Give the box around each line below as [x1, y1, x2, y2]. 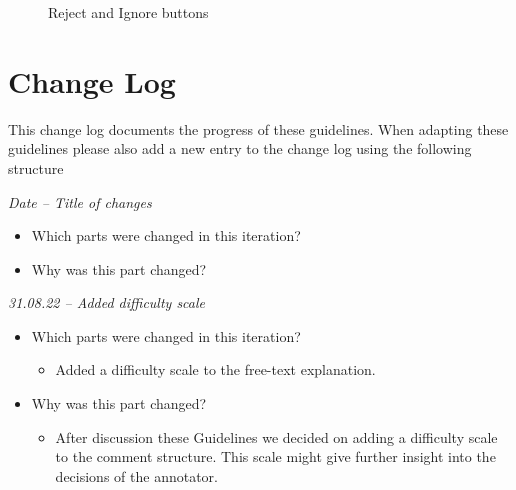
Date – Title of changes [8, 191, 152, 212]
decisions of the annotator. [55, 465, 218, 486]
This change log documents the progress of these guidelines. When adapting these [8, 118, 509, 139]
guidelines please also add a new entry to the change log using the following [8, 138, 472, 159]
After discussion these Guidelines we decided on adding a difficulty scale [55, 426, 498, 447]
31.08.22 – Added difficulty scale [8, 292, 206, 313]
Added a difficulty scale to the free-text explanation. [55, 359, 376, 380]
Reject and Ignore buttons [48, 2, 209, 22]
